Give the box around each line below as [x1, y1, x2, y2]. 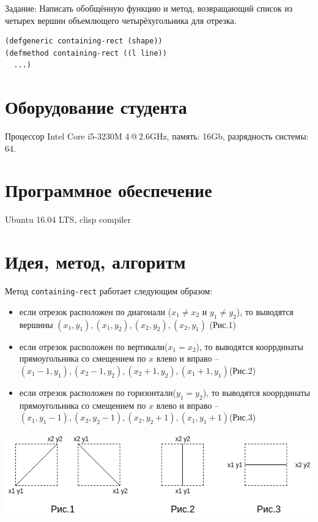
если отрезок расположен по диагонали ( [19, 305, 172, 318]
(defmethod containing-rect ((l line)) [5, 48, 167, 58]
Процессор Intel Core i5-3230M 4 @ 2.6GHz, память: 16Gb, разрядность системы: [5, 130, 309, 143]
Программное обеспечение [5, 177, 212, 203]
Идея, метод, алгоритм [5, 249, 186, 274]
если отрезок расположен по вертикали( [19, 340, 168, 352]
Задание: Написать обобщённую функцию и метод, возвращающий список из [5, 2, 293, 14]
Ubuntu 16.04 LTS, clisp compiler [5, 213, 131, 226]
